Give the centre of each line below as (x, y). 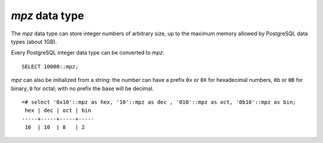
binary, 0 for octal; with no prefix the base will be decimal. (83, 88)
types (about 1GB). (34, 41)
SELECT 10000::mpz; (50, 66)
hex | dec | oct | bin (58, 110)
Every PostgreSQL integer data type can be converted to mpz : (88, 53)
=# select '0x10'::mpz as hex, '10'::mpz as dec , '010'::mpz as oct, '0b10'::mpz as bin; (159, 102)
